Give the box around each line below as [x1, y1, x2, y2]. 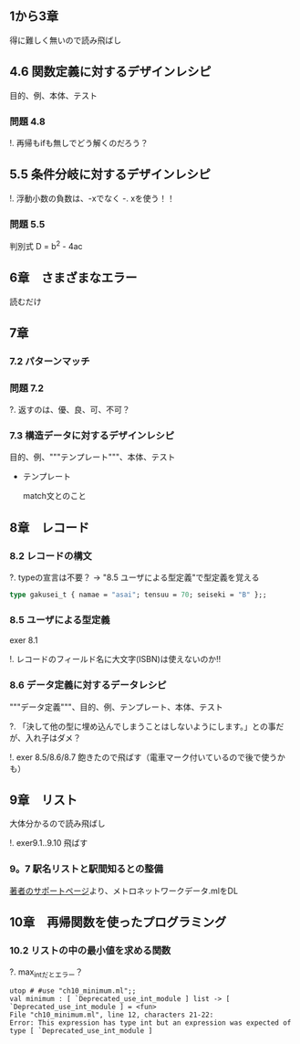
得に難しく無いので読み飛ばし [9, 35, 121, 46]
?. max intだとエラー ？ [9, 966, 84, 980]
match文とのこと [22, 490, 87, 501]
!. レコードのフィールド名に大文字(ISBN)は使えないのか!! [9, 654, 222, 665]
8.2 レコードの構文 [9, 549, 93, 562]
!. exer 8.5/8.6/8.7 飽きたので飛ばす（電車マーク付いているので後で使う [9, 752, 278, 763]
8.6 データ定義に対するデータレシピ [9, 679, 167, 691]
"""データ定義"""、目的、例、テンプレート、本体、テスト [9, 701, 223, 712]
